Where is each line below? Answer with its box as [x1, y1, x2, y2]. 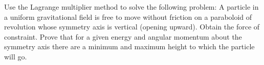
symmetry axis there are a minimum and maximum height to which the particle [4, 41, 255, 52]
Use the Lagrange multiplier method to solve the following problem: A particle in [4, 2, 259, 12]
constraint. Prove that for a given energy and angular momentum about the [4, 31, 242, 42]
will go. [4, 51, 27, 61]
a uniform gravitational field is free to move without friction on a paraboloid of [4, 11, 252, 22]
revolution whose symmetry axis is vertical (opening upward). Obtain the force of [4, 21, 260, 32]
